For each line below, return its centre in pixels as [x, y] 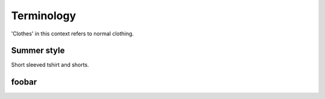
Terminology [44, 16]
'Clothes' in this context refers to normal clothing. [73, 34]
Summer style [38, 51]
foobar [24, 82]
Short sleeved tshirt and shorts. [50, 65]
